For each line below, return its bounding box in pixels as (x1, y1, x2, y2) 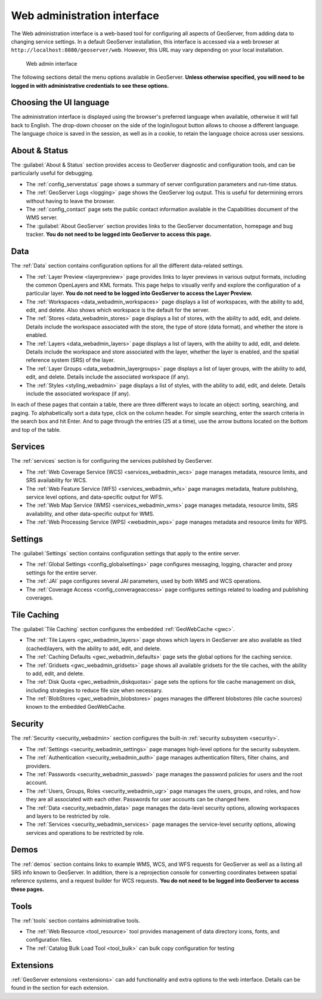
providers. (26, 762, 51, 770)
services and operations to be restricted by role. (26, 829, 144, 836)
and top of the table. (11, 426, 61, 433)
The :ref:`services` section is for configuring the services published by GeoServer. (11, 457, 213, 465)
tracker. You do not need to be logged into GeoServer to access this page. (26, 230, 212, 238)
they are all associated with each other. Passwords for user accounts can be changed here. (26, 796, 250, 803)
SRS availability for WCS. (26, 477, 88, 484)
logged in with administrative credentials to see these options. (11, 82, 169, 89)
